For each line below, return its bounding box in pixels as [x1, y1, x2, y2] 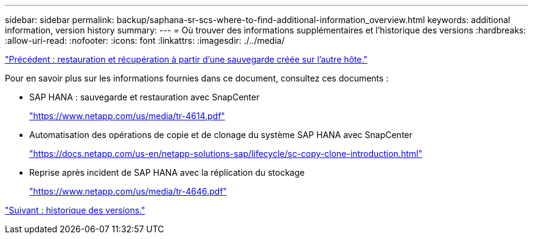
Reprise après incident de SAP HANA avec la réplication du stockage [29, 167, 305, 178]
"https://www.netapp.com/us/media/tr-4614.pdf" [29, 111, 225, 121]
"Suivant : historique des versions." [5, 205, 145, 215]
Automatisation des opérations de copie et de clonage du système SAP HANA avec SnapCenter [29, 130, 413, 140]
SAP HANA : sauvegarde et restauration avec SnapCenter [29, 92, 260, 102]
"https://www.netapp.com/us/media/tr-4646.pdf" [29, 186, 227, 196]
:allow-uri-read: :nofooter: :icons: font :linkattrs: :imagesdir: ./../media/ [5, 35, 285, 46]
